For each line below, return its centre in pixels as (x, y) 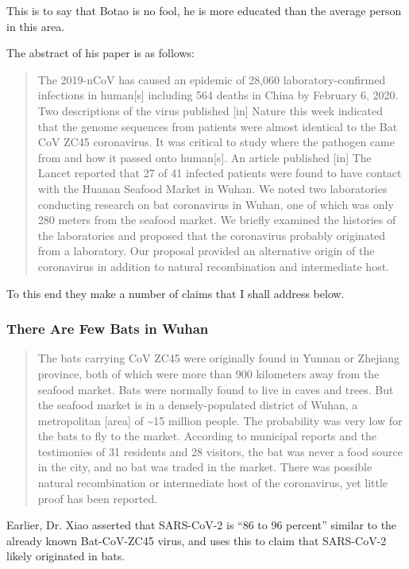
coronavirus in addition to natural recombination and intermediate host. (213, 266)
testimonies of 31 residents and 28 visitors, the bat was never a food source (220, 451)
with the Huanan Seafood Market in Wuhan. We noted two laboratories (212, 188)
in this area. (36, 26)
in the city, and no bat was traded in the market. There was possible (205, 467)
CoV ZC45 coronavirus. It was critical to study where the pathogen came (216, 142)
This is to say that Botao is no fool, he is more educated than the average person (204, 10)
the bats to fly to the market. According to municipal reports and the (207, 436)
